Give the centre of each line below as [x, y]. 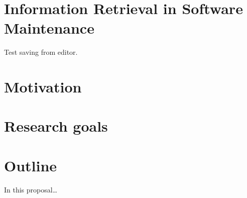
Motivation [43, 87]
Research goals [56, 126]
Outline [31, 165]
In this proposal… [31, 189]
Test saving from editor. [41, 52]
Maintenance [49, 28]
